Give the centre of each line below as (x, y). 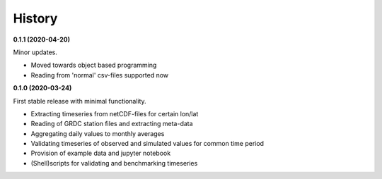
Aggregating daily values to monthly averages (98, 133)
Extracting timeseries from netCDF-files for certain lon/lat (115, 113)
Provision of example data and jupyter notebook (101, 153)
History (35, 18)
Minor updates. (35, 52)
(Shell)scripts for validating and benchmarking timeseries (114, 163)
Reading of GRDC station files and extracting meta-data (112, 124)
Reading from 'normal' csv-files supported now (100, 75)
